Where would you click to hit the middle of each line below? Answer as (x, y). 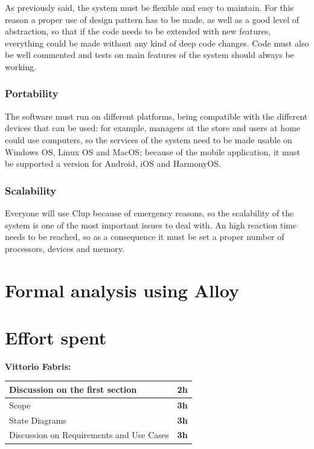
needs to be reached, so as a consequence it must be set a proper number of (145, 237)
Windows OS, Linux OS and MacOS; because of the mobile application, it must (152, 151)
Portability (32, 93)
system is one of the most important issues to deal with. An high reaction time (151, 224)
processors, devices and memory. (65, 248)
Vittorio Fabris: (38, 366)
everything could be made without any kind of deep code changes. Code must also (157, 43)
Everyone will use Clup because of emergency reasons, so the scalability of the (149, 212)
